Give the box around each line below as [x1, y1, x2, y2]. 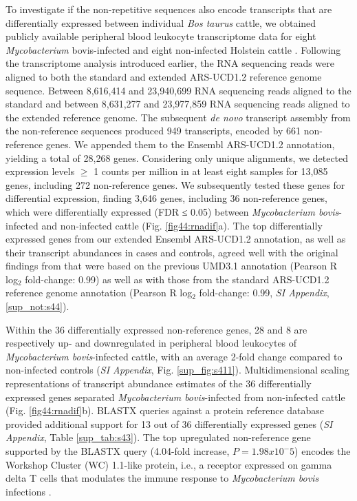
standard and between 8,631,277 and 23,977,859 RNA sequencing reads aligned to [6, 96, 350, 111]
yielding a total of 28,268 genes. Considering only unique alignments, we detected [6, 150, 349, 165]
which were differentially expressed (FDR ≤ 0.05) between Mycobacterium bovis [6, 204, 339, 218]
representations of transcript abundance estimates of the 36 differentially [6, 376, 312, 391]
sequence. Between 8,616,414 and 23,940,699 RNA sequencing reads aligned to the [6, 83, 351, 97]
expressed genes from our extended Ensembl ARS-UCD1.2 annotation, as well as [6, 232, 346, 246]
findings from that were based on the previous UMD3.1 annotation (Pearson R [6, 258, 338, 273]
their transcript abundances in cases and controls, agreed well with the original [6, 245, 338, 259]
